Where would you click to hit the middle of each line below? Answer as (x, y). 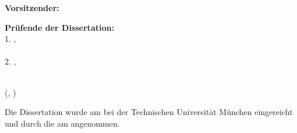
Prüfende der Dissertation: (60, 27)
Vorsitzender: (32, 8)
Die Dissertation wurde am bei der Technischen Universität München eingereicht (149, 112)
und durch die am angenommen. (62, 123)
